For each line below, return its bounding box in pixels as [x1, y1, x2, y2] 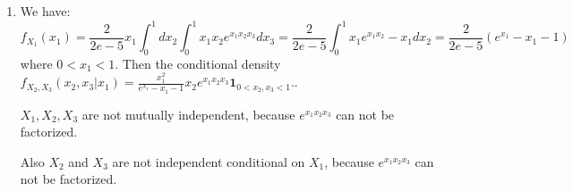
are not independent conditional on [112, 152, 305, 170]
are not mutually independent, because [81, 104, 295, 123]
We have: [20, 2, 71, 20]
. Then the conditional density [115, 54, 281, 72]
